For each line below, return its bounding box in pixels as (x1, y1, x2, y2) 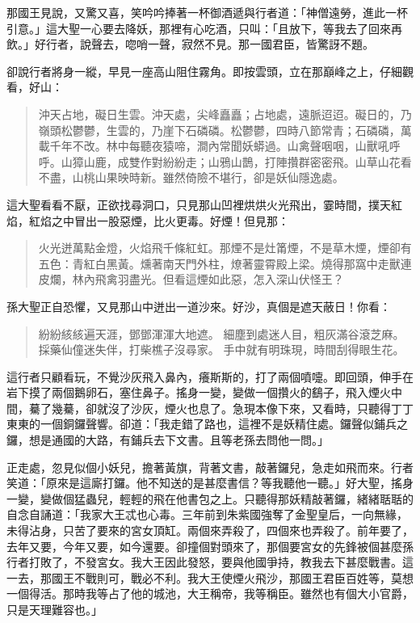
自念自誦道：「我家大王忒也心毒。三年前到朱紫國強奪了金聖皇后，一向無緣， (6, 506, 408, 523)
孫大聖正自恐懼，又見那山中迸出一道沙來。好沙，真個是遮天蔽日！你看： (6, 297, 391, 314)
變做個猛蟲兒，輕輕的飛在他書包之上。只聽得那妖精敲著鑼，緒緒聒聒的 (40, 490, 414, 507)
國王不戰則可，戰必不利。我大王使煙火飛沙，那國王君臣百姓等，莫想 (51, 569, 414, 586)
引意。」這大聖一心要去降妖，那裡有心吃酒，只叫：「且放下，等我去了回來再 (6, 19, 402, 36)
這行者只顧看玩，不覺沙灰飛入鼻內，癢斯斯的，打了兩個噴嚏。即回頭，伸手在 (6, 368, 414, 385)
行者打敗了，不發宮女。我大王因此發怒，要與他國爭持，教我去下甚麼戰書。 (6, 554, 402, 570)
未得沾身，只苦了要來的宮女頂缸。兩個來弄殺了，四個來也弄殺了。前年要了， (6, 522, 414, 539)
